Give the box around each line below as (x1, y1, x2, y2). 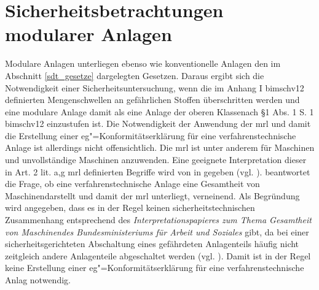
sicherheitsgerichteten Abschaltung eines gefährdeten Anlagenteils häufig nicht (5, 237, 299, 250)
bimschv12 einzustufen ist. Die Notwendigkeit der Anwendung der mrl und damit (5, 117, 311, 130)
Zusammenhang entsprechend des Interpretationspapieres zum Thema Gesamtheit (5, 213, 312, 226)
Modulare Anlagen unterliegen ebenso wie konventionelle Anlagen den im (5, 57, 281, 70)
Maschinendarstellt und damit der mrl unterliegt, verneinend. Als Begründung (5, 189, 300, 202)
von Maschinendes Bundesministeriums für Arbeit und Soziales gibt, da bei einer (5, 225, 309, 238)
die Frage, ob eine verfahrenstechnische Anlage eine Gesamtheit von (5, 177, 260, 190)
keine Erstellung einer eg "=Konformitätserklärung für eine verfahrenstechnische (5, 261, 304, 274)
